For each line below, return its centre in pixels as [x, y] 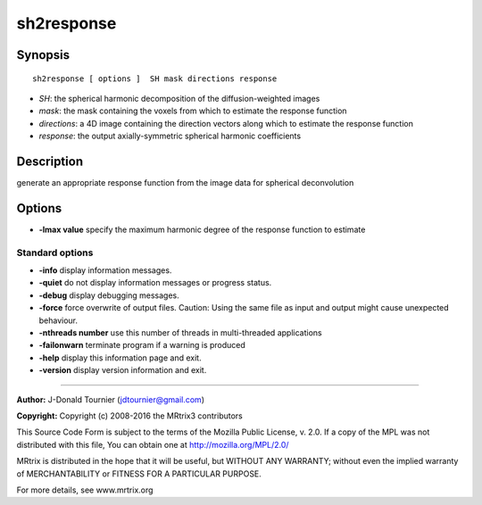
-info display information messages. [105, 270]
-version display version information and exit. [123, 370]
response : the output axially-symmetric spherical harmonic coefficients [170, 136]
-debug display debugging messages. [109, 295]
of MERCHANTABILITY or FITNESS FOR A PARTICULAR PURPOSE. [139, 474]
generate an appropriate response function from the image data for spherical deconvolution [185, 183]
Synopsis [43, 55]
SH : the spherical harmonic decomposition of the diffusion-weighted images [179, 98]
